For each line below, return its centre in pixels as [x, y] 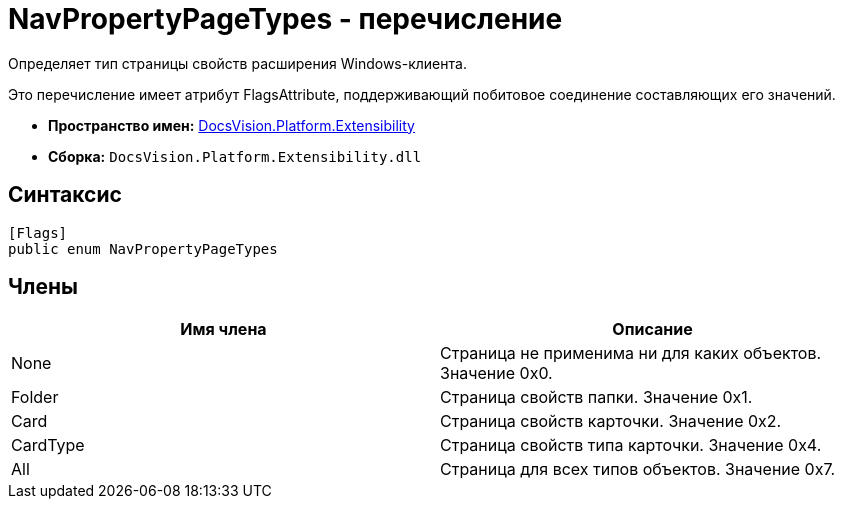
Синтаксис [65, 195]
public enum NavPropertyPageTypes [143, 248]
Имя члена [223, 329]
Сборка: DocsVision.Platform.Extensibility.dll [235, 156]
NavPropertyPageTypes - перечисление [285, 19]
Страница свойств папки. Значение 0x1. [596, 397]
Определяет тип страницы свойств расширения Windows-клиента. [237, 63]
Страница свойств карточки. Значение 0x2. [611, 421]
